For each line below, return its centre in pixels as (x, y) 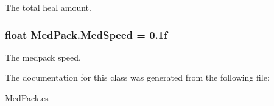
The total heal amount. (48, 7)
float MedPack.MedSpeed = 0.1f (86, 34)
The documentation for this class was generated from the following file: (137, 77)
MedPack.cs (27, 98)
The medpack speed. (43, 57)
